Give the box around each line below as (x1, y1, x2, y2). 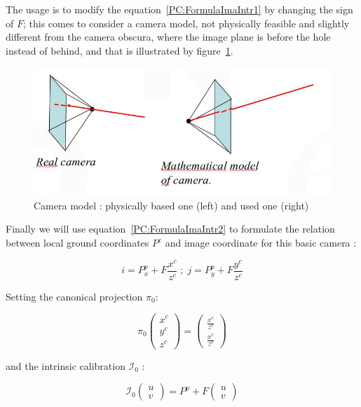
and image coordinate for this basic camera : (165, 235, 357, 250)
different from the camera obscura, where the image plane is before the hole (6, 29, 331, 44)
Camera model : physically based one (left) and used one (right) (34, 198, 309, 212)
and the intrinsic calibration (6, 358, 125, 373)
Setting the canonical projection (6, 289, 143, 303)
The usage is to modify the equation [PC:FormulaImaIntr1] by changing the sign (6, 2, 353, 16)
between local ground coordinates (6, 235, 149, 250)
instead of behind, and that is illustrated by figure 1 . (6, 43, 233, 57)
